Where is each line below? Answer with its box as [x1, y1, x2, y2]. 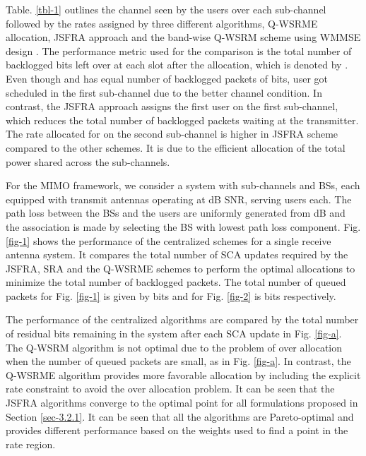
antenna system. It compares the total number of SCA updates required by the [6, 247, 348, 262]
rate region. [6, 436, 56, 451]
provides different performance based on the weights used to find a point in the [6, 423, 348, 438]
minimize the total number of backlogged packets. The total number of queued [6, 275, 346, 289]
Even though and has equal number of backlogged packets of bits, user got [6, 71, 328, 85]
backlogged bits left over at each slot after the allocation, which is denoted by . [6, 57, 348, 72]
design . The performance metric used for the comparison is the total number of [6, 43, 352, 58]
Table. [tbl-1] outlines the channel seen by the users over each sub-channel [6, 2, 326, 16]
